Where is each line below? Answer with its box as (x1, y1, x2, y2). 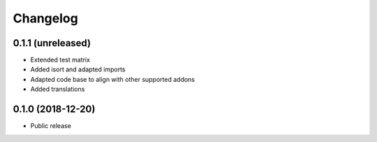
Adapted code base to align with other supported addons (30, 75, 195, 83)
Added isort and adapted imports (30, 65, 126, 73)
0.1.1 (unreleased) (13, 37, 91, 49)
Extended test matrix (30, 56, 91, 64)
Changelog (13, 10, 78, 26)
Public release (30, 122, 71, 130)
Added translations (30, 85, 85, 94)
